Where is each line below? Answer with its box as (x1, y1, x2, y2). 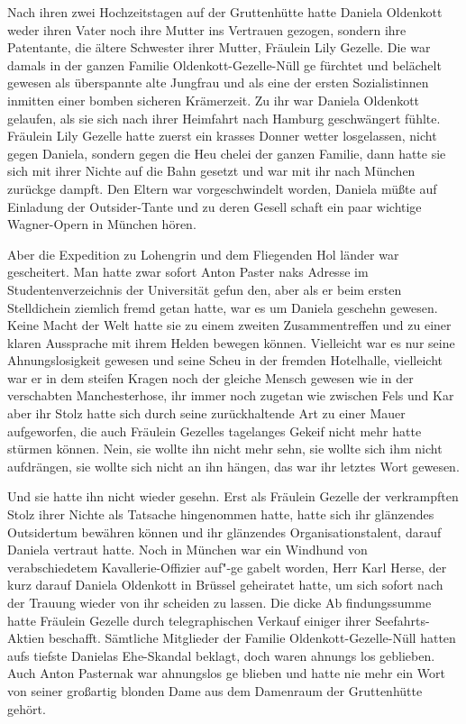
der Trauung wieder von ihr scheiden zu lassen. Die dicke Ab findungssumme (7, 593, 432, 611)
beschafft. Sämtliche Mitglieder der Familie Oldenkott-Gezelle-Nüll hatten (48, 628, 456, 647)
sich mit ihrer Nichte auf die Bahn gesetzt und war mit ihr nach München (7, 161, 416, 180)
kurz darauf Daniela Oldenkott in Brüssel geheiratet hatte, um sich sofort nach (7, 575, 443, 594)
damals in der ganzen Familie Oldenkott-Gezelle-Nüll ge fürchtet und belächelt (7, 55, 442, 74)
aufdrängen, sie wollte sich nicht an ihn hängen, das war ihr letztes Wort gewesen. (7, 456, 460, 475)
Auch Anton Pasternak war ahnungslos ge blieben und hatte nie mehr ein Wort (7, 664, 445, 683)
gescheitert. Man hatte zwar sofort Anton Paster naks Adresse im (7, 262, 369, 281)
